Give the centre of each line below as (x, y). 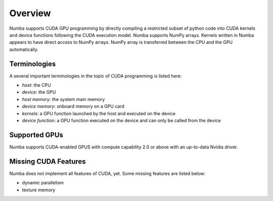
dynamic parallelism (43, 183)
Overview (30, 13)
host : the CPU (37, 85)
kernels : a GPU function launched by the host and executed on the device (99, 113)
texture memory (39, 190)
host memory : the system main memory (63, 99)
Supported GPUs (36, 135)
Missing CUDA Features (48, 161)
